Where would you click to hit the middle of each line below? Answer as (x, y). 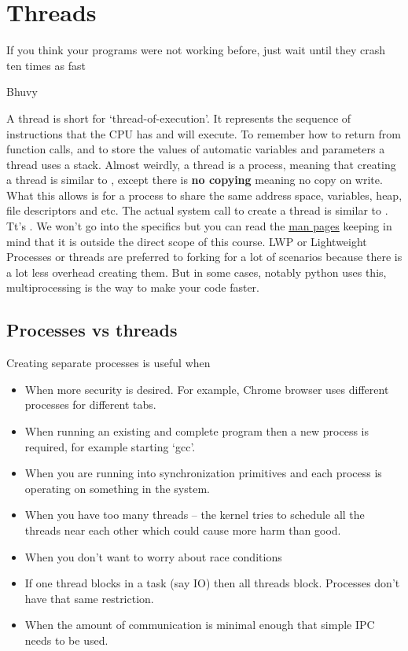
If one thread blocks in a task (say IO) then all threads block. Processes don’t (212, 583)
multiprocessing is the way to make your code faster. (133, 287)
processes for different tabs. (90, 405)
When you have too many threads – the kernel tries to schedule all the (195, 515)
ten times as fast (46, 65)
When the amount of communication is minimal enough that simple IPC (200, 625)
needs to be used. (66, 640)
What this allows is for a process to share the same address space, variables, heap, (204, 195)
